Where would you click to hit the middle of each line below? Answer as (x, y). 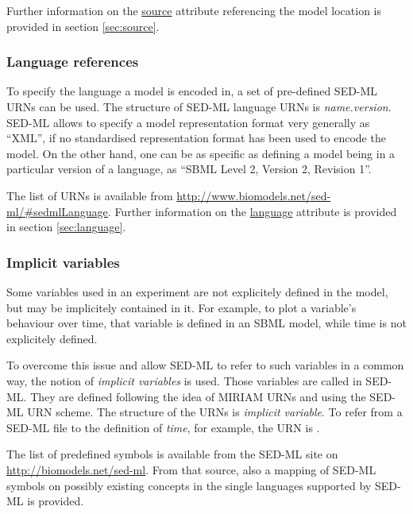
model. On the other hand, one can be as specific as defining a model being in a (201, 153)
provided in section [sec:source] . (83, 26)
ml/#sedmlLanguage (57, 211)
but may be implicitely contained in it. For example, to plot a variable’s (181, 307)
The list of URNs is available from (90, 195)
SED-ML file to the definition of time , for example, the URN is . (163, 427)
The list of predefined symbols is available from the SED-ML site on (172, 454)
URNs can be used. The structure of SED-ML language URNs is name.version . (199, 106)
